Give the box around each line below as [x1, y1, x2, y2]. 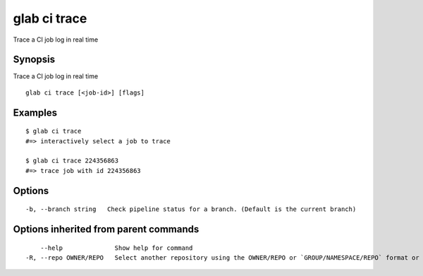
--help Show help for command [39, 244, 193, 252]
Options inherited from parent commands [13, 223, 200, 236]
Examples [13, 107, 58, 119]
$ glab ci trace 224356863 [25, 157, 119, 165]
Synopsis [13, 54, 56, 66]
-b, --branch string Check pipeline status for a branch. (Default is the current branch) [25, 205, 357, 213]
